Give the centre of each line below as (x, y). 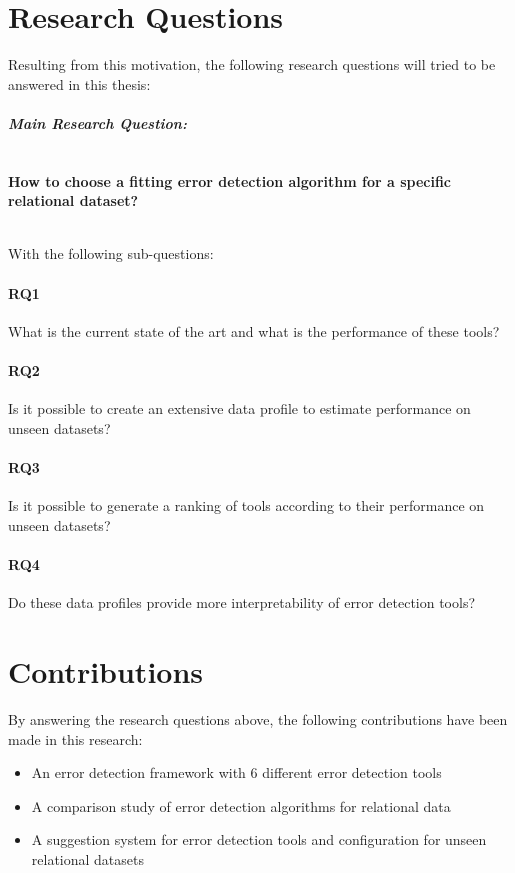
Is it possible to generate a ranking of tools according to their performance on (246, 505)
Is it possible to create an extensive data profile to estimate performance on (239, 408)
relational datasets (87, 858)
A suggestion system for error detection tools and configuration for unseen (259, 839)
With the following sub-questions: (111, 253)
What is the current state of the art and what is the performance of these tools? (254, 330)
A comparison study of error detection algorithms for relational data (241, 805)
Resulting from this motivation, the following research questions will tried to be (252, 64)
